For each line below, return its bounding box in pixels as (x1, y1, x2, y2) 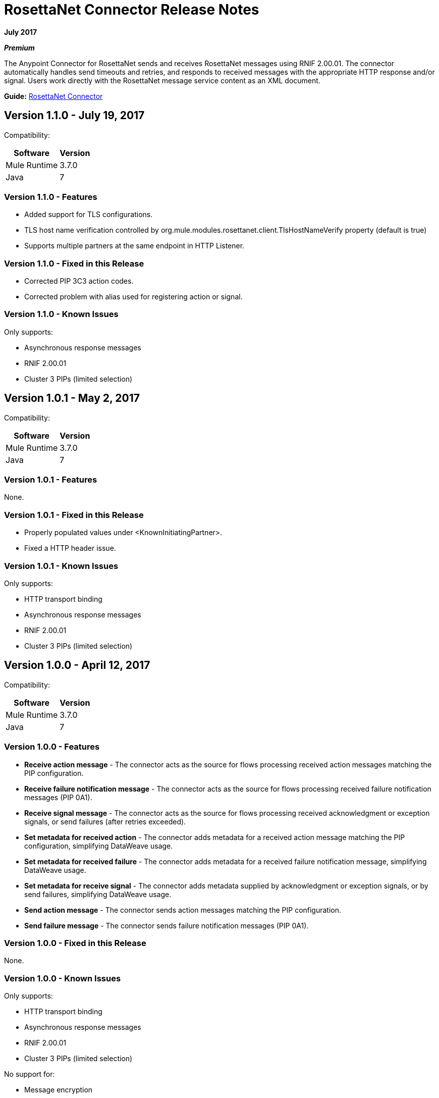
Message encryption (24, 1085, 93, 1094)
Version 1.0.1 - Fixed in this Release (4, 509, 144, 520)
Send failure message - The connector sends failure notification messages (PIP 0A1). (24, 921, 309, 930)
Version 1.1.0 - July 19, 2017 (4, 109, 145, 122)
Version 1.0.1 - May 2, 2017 (4, 392, 140, 405)
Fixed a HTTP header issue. (24, 544, 116, 553)
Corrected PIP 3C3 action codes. (24, 277, 134, 286)
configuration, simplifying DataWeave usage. (24, 841, 173, 850)
